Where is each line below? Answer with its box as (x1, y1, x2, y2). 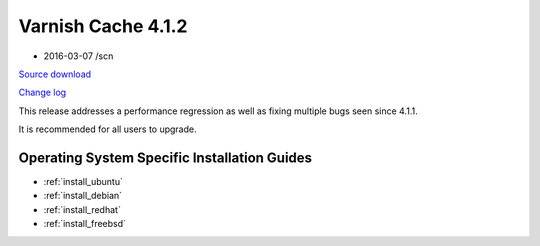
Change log (18, 86, 67, 99)
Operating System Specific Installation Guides (18, 149, 313, 166)
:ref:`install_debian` (43, 190, 123, 202)
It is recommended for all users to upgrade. (18, 123, 197, 135)
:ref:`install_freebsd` (43, 218, 127, 230)
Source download (18, 68, 92, 80)
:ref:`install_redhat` (43, 203, 122, 215)
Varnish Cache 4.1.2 (18, 15, 188, 37)
